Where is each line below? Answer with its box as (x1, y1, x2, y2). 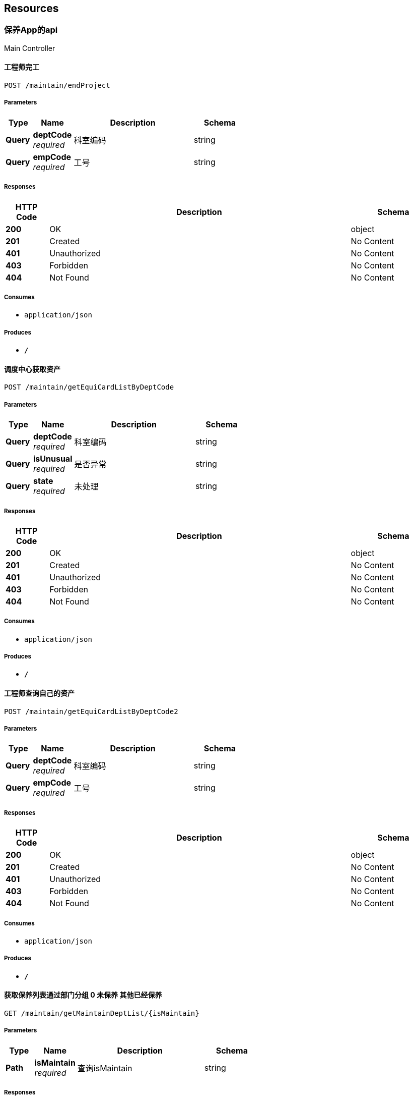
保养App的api (4, 25, 58, 35)
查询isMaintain (77, 1063, 132, 1073)
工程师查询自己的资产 (4, 689, 75, 698)
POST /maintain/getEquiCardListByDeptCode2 (4, 707, 178, 716)
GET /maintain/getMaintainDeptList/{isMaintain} (4, 1009, 199, 1018)
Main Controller (4, 43, 55, 52)
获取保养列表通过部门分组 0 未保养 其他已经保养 (4, 991, 162, 1000)
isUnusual (33, 454, 73, 464)
